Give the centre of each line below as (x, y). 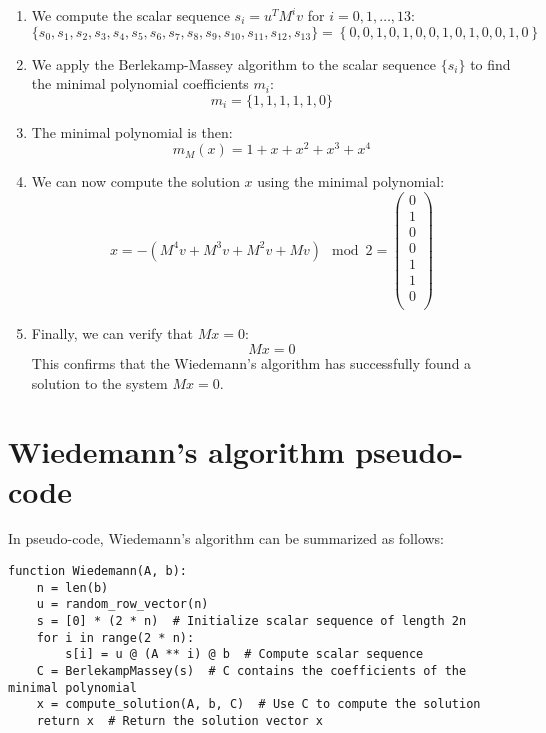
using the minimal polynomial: (351, 181)
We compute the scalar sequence (130, 15)
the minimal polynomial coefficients (140, 83)
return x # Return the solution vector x (179, 720)
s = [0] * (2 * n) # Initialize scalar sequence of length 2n (251, 621)
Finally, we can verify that (112, 333)
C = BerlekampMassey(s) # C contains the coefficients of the (251, 670)
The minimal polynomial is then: (132, 131)
